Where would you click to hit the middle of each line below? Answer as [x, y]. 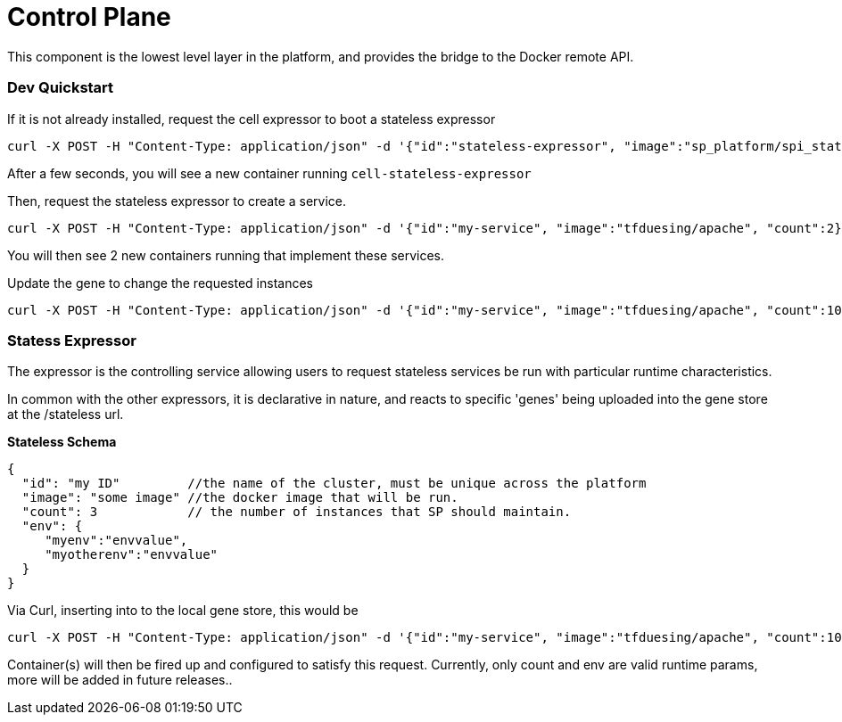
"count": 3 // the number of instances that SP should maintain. [297, 512]
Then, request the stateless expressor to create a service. [177, 201]
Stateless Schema [62, 442]
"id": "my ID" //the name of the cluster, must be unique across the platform [334, 484]
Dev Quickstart [61, 88]
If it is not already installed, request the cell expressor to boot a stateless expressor [252, 119]
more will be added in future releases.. [120, 680]
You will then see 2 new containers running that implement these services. [226, 255]
